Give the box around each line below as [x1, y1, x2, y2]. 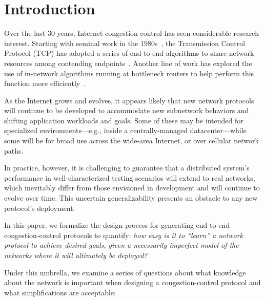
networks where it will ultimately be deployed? [4, 250, 148, 260]
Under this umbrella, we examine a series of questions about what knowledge [4, 267, 246, 277]
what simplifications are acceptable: [4, 287, 116, 297]
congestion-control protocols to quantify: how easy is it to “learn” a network [4, 229, 243, 240]
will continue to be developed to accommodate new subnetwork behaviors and [4, 105, 249, 116]
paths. [4, 145, 24, 156]
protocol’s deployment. [4, 202, 75, 213]
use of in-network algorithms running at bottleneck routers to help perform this [4, 68, 254, 78]
